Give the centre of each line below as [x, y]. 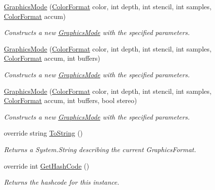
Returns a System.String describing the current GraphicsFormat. [100, 149]
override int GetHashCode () [47, 165]
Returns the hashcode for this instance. [62, 182]
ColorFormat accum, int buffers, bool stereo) [71, 100]
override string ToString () [44, 133]
